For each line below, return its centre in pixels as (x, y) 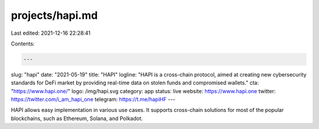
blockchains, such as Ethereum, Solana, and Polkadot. (77, 118)
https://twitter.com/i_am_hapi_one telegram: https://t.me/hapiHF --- (93, 100)
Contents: (23, 44)
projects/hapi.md (54, 15)
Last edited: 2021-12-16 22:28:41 (51, 33)
